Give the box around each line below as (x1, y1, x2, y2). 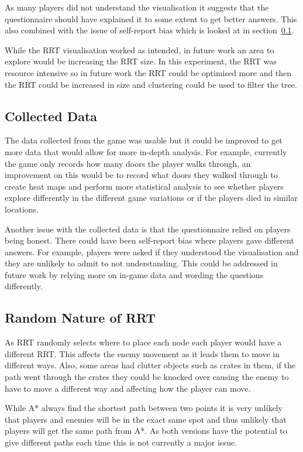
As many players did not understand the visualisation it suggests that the (5, 1, 269, 13)
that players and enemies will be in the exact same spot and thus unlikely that (5, 413, 287, 425)
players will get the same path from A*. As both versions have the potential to (5, 424, 287, 437)
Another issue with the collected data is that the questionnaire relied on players (5, 222, 291, 235)
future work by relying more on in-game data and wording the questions (5, 268, 264, 280)
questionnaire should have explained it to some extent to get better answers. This (5, 12, 297, 25)
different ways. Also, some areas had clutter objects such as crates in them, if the (5, 359, 295, 371)
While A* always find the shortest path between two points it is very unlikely (5, 402, 283, 414)
